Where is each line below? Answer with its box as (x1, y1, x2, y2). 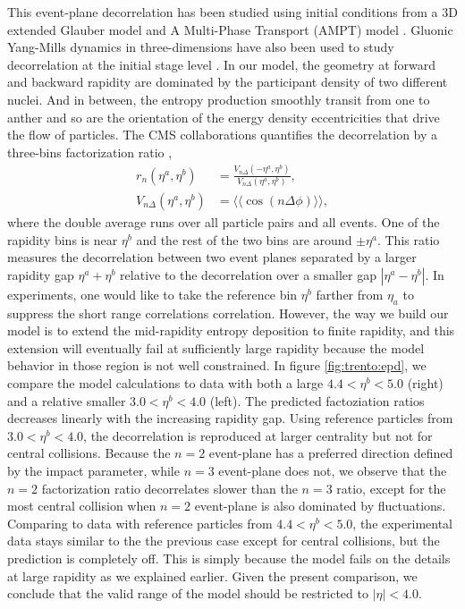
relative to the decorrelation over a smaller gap (120, 265, 376, 283)
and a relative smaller (7, 391, 126, 410)
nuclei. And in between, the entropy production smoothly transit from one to (7, 89, 430, 108)
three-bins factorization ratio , (7, 142, 173, 161)
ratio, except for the (336, 478, 446, 497)
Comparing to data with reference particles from (7, 513, 273, 532)
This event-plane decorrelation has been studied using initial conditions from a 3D (7, 3, 458, 21)
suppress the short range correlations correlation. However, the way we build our (7, 303, 449, 322)
